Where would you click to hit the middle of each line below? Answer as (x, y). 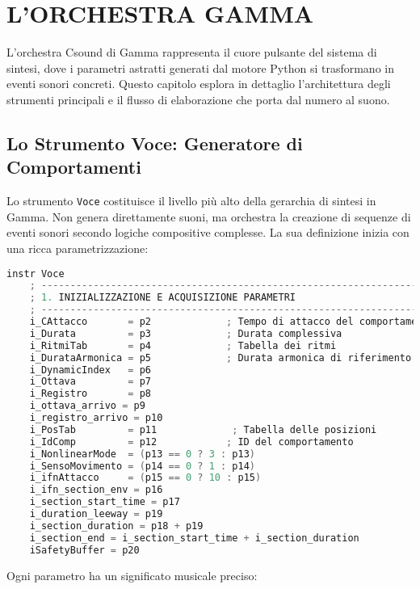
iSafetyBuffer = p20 (84, 550)
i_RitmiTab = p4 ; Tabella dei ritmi (183, 345)
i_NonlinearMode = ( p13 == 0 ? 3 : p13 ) (143, 454)
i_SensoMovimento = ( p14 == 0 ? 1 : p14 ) (143, 466)
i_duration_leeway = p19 (96, 514)
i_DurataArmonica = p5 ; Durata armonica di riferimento (220, 358)
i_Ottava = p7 (90, 382)
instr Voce (36, 273)
